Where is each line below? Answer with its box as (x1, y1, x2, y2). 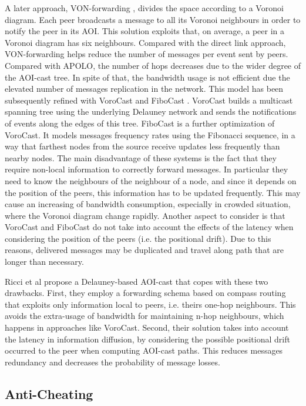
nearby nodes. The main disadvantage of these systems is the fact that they (5, 151, 277, 164)
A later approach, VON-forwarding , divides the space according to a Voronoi (5, 2, 284, 14)
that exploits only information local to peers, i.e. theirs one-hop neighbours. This (5, 298, 296, 310)
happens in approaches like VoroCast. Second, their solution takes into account (5, 321, 289, 334)
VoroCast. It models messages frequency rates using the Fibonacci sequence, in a (5, 128, 295, 141)
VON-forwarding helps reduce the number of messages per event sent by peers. (5, 48, 288, 60)
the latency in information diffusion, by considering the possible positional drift (5, 332, 290, 345)
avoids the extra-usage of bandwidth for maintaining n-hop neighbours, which (5, 310, 284, 322)
